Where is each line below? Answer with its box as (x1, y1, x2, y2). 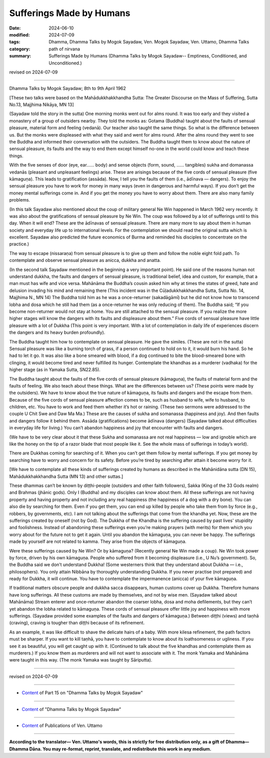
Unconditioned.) (48, 60, 82, 66)
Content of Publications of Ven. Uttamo (21, 722, 102, 728)
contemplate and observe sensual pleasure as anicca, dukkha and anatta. (9, 257, 161, 263)
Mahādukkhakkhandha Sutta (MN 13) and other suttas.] (9, 473, 123, 479)
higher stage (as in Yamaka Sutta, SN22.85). (9, 366, 101, 372)
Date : (9, 25, 21, 31)
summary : (9, 53, 31, 59)
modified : (9, 31, 30, 37)
